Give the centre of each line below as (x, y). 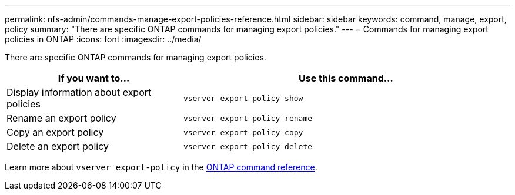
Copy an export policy (55, 132)
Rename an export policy (61, 118)
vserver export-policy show (243, 98)
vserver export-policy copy (243, 132)
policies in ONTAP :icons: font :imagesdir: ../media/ (103, 39)
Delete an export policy (58, 146)
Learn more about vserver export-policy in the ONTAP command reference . (161, 167)
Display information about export (79, 92)
